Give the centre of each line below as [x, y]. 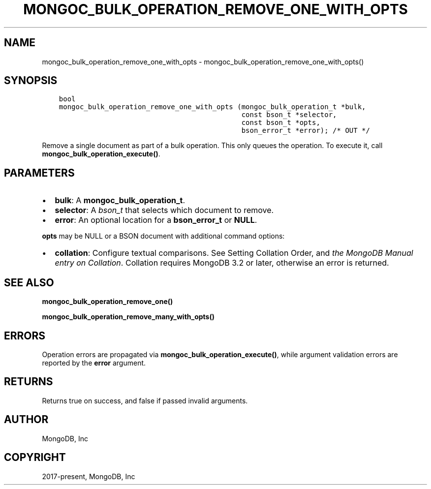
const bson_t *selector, [289, 115]
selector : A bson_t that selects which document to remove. [164, 210]
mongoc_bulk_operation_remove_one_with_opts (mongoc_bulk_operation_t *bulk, [212, 107]
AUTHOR [26, 420]
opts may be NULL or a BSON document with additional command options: [163, 236]
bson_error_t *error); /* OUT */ [306, 131]
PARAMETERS [39, 173]
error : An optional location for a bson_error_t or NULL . [156, 220]
